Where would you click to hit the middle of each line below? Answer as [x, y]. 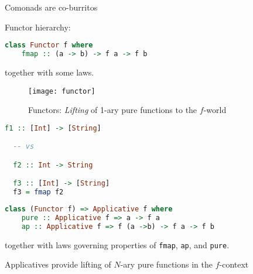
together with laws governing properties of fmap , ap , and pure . [117, 244]
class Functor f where [49, 45]
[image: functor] [62, 91]
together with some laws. [49, 72]
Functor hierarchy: [38, 27]
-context [234, 264]
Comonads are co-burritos [51, 7]
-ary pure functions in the [166, 264]
